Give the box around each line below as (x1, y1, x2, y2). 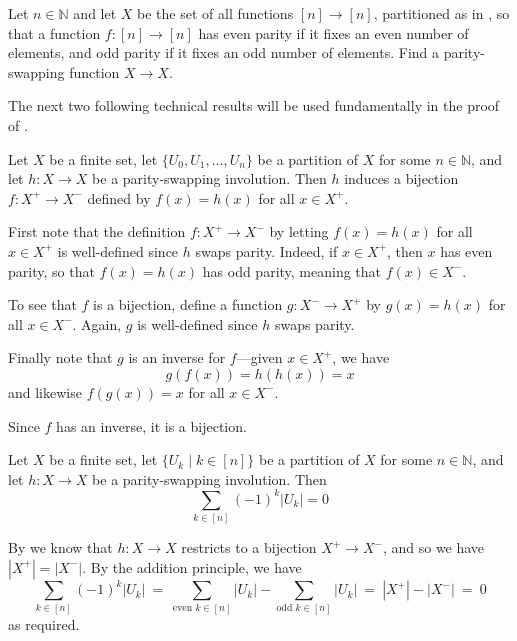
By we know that (8, 537, 113, 558)
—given (236, 347, 283, 368)
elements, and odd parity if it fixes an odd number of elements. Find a (8, 42, 440, 63)
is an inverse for (128, 347, 226, 368)
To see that (8, 294, 77, 315)
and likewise (8, 381, 82, 402)
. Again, (72, 313, 122, 334)
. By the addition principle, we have (82, 556, 302, 577)
